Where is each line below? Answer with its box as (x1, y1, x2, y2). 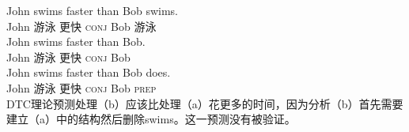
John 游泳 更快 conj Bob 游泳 (6, 17, 157, 34)
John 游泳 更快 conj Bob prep (6, 79, 157, 96)
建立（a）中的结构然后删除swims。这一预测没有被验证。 (6, 111, 296, 127)
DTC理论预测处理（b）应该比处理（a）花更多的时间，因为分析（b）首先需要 (6, 95, 403, 111)
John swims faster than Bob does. (6, 64, 171, 81)
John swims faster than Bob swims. (6, 2, 179, 18)
